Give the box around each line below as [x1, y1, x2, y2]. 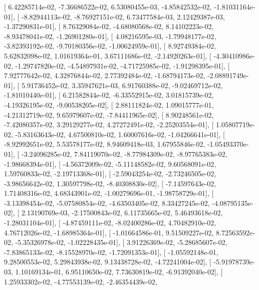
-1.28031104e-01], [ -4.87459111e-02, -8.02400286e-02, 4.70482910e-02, [4, 217, 216, 228]
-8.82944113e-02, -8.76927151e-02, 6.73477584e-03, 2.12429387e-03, [21, 11, 225, 22]
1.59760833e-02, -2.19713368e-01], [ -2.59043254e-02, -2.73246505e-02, [4, 168, 216, 179]
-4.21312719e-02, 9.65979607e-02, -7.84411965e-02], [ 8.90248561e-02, [4, 109, 214, 120]
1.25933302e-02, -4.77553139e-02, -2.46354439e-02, [4, 276, 157, 286]
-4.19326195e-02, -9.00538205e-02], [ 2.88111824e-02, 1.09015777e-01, [4, 99, 214, 110]
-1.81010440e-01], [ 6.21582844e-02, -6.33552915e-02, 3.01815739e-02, [4, 90, 214, 100]
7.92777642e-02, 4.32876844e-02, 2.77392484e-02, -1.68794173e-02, [4, 70, 205, 81]
